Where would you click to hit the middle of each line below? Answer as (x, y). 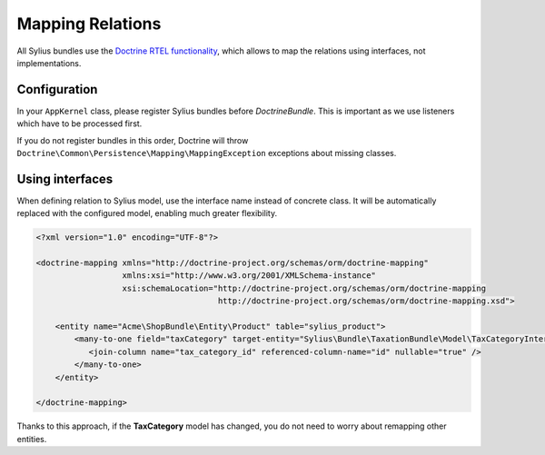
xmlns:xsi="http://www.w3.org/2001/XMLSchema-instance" (249, 276)
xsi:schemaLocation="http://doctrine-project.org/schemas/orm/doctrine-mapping (304, 288)
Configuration (57, 89)
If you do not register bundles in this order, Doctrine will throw (133, 140)
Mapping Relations (89, 24)
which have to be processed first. (79, 124)
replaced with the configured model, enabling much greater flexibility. (147, 213)
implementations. (49, 63)
